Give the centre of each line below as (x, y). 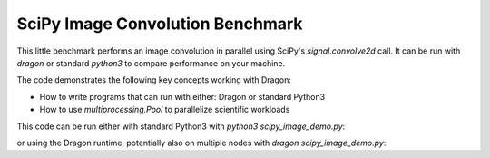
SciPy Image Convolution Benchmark (160, 24)
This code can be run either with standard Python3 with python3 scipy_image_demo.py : (181, 126)
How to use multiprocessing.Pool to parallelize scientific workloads (165, 110)
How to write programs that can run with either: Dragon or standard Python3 (182, 96)
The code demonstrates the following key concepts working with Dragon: (154, 80)
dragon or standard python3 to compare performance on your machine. (151, 63)
